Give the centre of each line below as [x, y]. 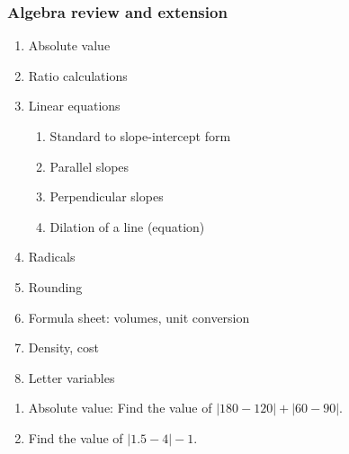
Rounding [55, 286]
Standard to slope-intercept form [140, 136]
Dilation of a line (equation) [127, 226]
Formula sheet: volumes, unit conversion [139, 317]
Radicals [52, 257]
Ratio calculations [78, 75]
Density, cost [63, 347]
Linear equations [74, 106]
